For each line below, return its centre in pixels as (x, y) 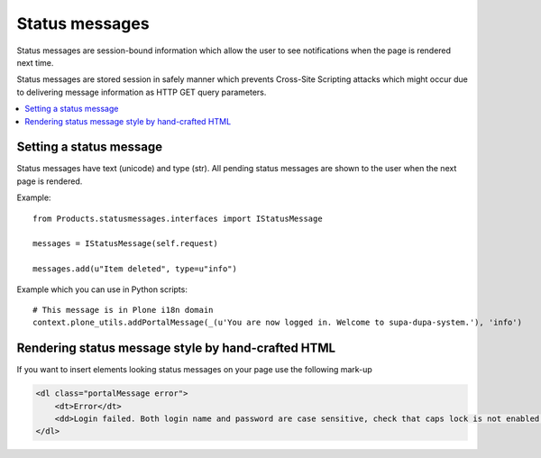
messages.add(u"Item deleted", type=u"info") (135, 269)
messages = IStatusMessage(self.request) (125, 244)
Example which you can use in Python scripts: (102, 289)
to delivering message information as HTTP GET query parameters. (142, 92)
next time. (35, 62)
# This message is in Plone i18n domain (123, 310)
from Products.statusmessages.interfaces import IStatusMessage (178, 218)
